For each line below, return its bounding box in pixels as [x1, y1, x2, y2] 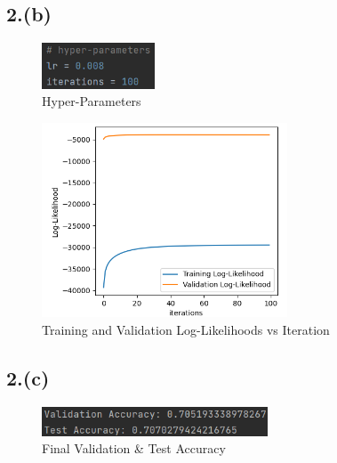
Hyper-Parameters [42, 92, 141, 110]
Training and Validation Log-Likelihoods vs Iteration [42, 320, 330, 338]
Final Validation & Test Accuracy [42, 439, 226, 458]
